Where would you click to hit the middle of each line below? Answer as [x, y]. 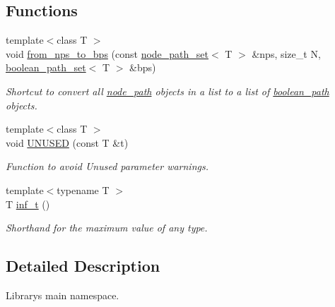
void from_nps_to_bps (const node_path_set [107, 53]
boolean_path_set [46, 67]
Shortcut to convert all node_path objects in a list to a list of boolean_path [167, 91]
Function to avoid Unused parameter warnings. [107, 166]
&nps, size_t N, [286, 53]
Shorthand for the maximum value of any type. [107, 228]
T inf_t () [28, 204]
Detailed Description [83, 266]
